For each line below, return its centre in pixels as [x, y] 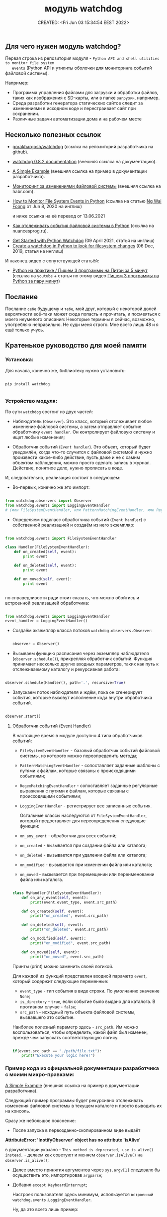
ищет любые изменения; [39, 437]
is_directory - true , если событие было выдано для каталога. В [87, 1001]
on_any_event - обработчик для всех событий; [68, 835]
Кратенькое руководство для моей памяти [76, 346]
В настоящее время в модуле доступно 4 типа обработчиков [77, 735]
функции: [30, 826]
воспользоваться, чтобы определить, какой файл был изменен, [80, 1032]
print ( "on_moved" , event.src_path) [67, 957]
